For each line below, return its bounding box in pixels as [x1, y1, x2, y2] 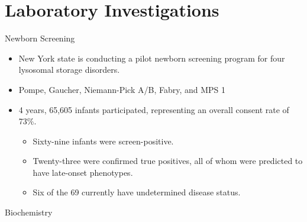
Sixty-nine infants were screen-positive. [33, 134, 174, 147]
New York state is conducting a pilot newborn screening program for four [18, 52, 285, 64]
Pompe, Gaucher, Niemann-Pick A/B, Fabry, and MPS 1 [18, 83, 226, 95]
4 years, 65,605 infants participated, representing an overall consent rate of [18, 103, 289, 115]
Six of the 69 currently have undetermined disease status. [33, 186, 241, 198]
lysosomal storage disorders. [18, 63, 120, 76]
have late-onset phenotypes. [33, 166, 133, 178]
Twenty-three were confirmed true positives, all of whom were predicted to [33, 155, 303, 167]
